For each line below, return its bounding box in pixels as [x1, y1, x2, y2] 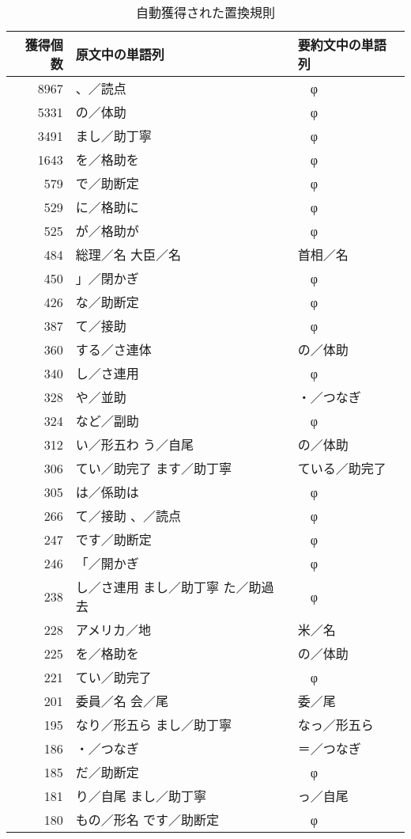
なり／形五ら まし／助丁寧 [75, 716, 232, 734]
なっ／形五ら [297, 716, 374, 734]
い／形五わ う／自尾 [75, 435, 194, 454]
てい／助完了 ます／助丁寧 [75, 459, 232, 477]
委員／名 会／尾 [75, 692, 169, 710]
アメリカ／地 [75, 621, 151, 639]
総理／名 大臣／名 [75, 245, 182, 264]
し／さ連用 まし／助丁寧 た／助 [75, 578, 262, 596]
